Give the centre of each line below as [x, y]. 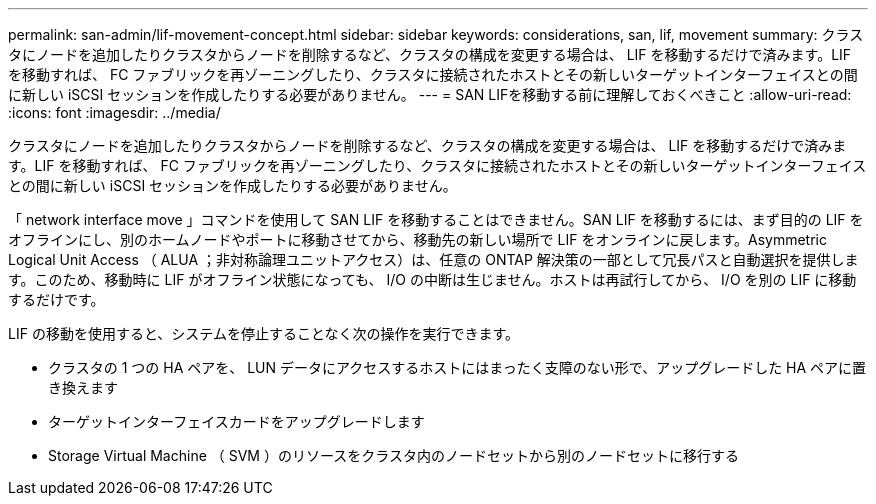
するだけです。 [56, 299]
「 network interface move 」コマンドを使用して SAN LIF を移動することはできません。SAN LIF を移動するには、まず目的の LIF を [436, 219]
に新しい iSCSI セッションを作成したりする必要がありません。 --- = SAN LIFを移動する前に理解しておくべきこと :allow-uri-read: [430, 94]
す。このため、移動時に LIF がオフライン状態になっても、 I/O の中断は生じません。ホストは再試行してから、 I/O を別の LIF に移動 [432, 279]
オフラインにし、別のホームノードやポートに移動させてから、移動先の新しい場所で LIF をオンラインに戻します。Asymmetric [417, 239]
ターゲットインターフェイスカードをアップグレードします [236, 421]
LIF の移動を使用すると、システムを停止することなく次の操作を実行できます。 [264, 333]
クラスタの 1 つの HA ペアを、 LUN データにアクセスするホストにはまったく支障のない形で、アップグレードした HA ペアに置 [457, 367]
